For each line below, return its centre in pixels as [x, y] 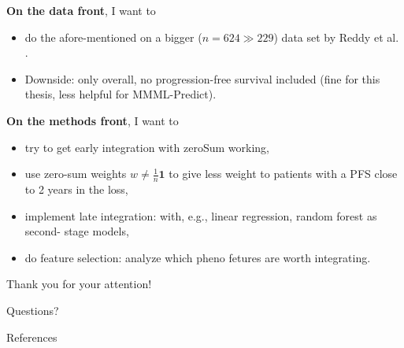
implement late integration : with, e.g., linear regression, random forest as [201, 215]
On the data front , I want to [81, 10]
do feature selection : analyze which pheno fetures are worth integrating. [198, 257]
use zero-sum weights [76, 174]
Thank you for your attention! [79, 284]
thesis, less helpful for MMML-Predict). [120, 94]
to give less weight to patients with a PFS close [283, 174]
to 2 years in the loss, [76, 189]
